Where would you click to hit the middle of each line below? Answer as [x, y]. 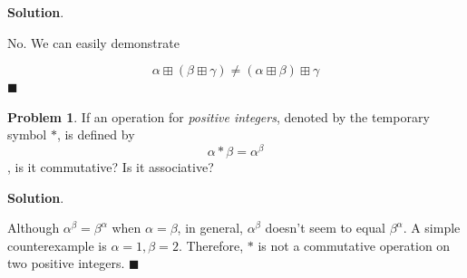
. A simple [432, 228]
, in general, [210, 228]
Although [34, 228]
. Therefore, [211, 245]
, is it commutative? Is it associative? [111, 167]
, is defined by [96, 134]
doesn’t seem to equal [325, 228]
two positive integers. [66, 263]
